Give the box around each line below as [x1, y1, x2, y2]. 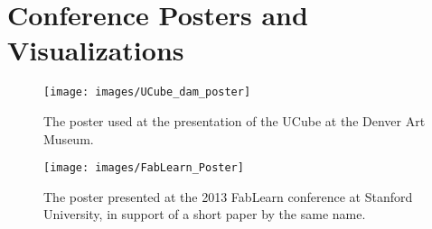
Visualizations [7, 32, 184, 69]
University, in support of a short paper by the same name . [43, 205, 366, 224]
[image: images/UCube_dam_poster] [43, 86, 251, 99]
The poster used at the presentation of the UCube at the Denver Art [43, 111, 426, 130]
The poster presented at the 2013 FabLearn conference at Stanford [43, 187, 413, 206]
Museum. [43, 129, 94, 148]
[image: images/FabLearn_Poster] [43, 161, 244, 175]
